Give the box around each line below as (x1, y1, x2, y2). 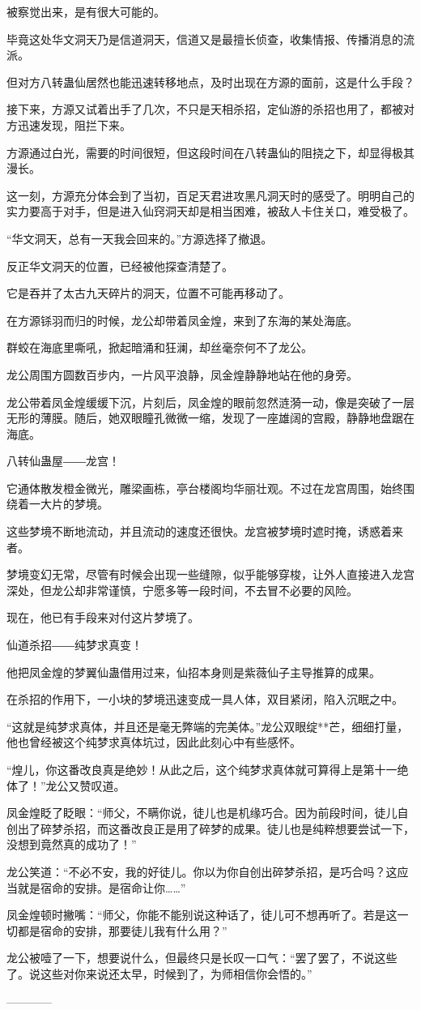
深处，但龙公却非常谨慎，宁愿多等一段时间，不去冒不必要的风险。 (6, 581, 358, 598)
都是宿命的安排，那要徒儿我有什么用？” (17, 922, 228, 939)
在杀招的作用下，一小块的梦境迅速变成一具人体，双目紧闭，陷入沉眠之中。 (6, 691, 403, 708)
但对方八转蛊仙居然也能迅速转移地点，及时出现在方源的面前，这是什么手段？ (6, 73, 415, 90)
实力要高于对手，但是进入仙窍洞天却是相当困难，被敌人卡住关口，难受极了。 (6, 203, 415, 220)
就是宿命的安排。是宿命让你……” (17, 879, 186, 896)
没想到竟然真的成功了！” (6, 836, 137, 853)
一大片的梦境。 (28, 495, 108, 512)
